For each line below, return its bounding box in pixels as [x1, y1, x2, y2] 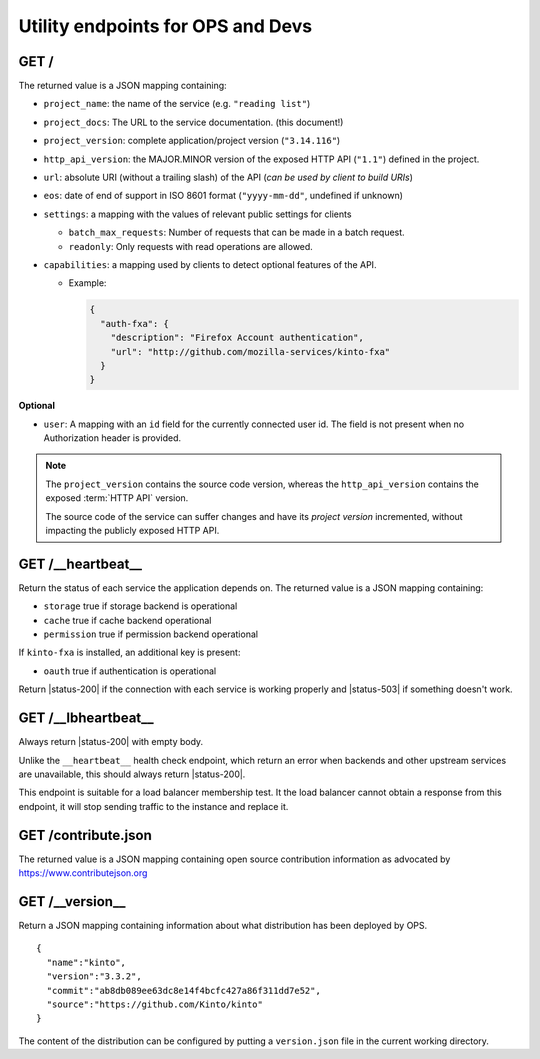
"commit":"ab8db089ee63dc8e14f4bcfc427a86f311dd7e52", [46, 985, 322, 996]
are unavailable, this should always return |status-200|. [18, 768, 246, 780]
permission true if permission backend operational [43, 628, 259, 640]
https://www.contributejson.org [18, 867, 148, 879]
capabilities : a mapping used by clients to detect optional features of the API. [43, 258, 377, 270]
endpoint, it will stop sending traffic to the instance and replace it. [18, 800, 289, 812]
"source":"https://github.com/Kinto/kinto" [46, 998, 264, 1010]
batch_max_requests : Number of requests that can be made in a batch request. [68, 226, 405, 239]
